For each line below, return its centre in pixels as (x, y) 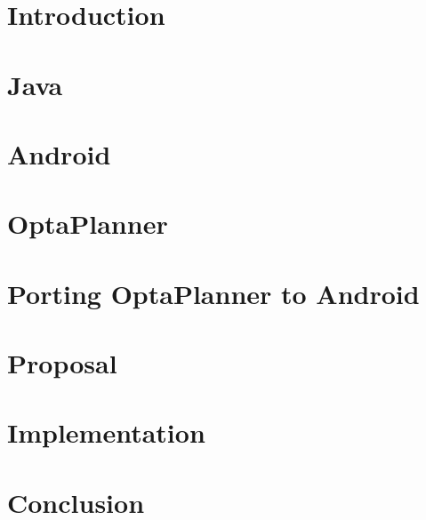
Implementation (106, 432)
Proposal (62, 363)
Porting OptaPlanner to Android (213, 293)
